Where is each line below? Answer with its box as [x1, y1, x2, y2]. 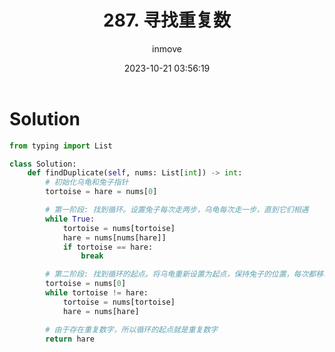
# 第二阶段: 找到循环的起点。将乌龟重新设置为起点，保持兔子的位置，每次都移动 [45, 269, 331, 280]
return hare [45, 334, 96, 344]
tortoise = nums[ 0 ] [45, 279, 127, 289]
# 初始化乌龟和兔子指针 [45, 177, 129, 188]
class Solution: [9, 159, 77, 169]
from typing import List [9, 141, 113, 151]
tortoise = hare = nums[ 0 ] [45, 187, 158, 197]
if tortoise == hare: [62, 242, 154, 252]
